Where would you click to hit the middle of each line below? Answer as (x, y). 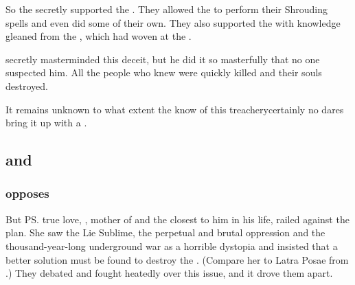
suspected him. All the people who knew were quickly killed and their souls (164, 72)
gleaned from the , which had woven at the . (99, 36)
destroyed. (27, 85)
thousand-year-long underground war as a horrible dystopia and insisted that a (172, 246)
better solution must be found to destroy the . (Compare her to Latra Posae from (177, 259)
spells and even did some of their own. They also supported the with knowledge (173, 22)
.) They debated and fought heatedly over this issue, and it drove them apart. (169, 273)
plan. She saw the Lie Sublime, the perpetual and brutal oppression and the (165, 232)
